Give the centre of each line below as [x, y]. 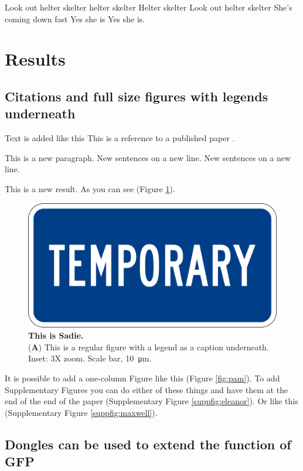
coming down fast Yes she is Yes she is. [75, 18]
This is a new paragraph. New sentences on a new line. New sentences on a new [148, 157]
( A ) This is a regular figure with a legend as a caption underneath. [149, 347]
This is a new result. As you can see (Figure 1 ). [90, 188]
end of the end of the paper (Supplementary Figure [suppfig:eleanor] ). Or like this [151, 401]
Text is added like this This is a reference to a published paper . [120, 138]
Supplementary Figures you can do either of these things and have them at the [147, 389]
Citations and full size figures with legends [137, 96]
